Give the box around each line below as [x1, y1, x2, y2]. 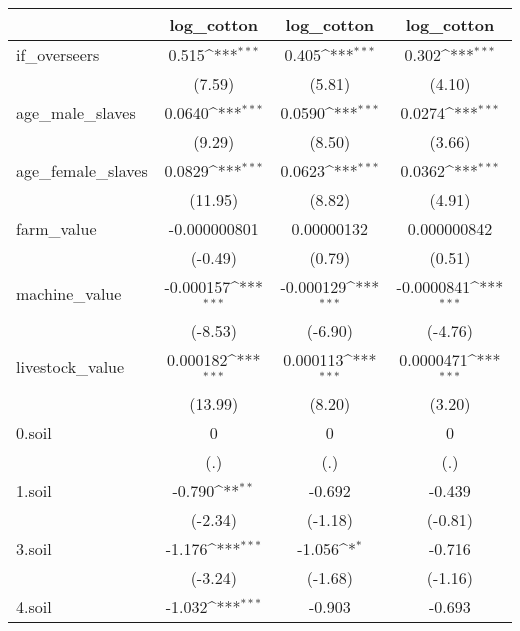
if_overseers [16, 43, 100, 66]
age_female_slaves [16, 159, 148, 182]
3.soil [16, 536, 52, 560]
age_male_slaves [16, 101, 136, 124]
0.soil [16, 420, 52, 444]
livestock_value [16, 355, 125, 379]
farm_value [16, 217, 97, 240]
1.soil [16, 478, 52, 502]
